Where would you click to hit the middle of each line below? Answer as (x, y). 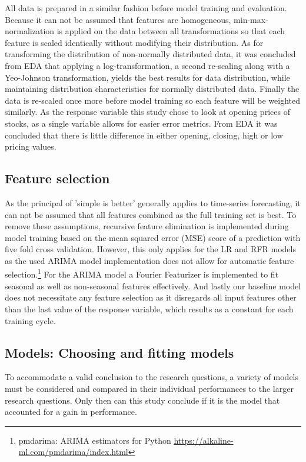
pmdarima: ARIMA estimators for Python (95, 440)
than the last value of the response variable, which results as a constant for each (149, 308)
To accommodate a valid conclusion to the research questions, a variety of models (152, 377)
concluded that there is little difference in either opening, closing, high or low (144, 135)
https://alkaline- (204, 440)
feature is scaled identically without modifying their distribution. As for (134, 42)
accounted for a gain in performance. (71, 412)
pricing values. (31, 146)
